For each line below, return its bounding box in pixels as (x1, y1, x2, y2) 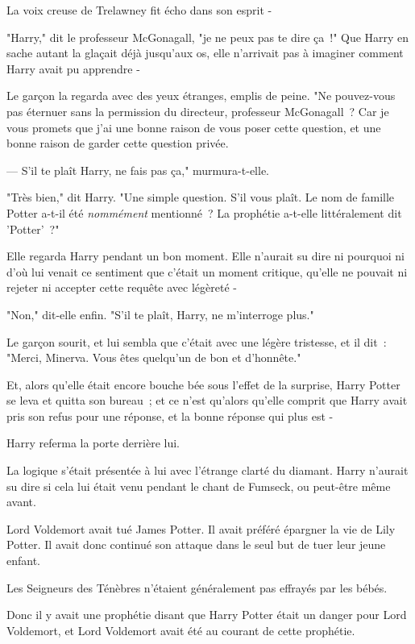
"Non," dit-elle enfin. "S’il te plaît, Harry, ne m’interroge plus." (6, 305, 314, 322)
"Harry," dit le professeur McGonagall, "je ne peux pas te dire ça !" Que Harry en (6, 28, 409, 45)
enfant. (6, 552, 41, 569)
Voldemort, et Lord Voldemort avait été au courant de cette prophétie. (6, 621, 355, 638)
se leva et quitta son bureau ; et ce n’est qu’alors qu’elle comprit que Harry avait (6, 392, 408, 409)
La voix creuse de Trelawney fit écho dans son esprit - (6, 2, 272, 18)
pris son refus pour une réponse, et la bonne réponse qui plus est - (6, 407, 334, 424)
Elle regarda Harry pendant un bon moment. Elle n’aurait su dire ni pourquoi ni (6, 247, 405, 264)
